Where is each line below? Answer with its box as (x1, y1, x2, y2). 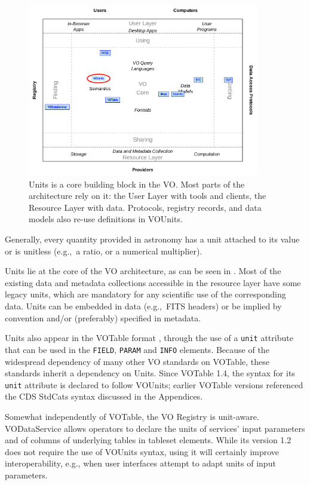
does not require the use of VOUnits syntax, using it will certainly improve (5, 445, 280, 458)
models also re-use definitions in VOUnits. (29, 213, 183, 225)
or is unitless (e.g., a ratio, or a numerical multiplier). (5, 244, 202, 257)
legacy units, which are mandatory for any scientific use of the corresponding (5, 288, 286, 300)
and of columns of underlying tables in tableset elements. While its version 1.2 (5, 434, 291, 446)
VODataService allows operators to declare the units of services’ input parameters (5, 422, 305, 434)
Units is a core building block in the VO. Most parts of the (29, 177, 245, 190)
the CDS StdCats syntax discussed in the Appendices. (5, 390, 203, 403)
